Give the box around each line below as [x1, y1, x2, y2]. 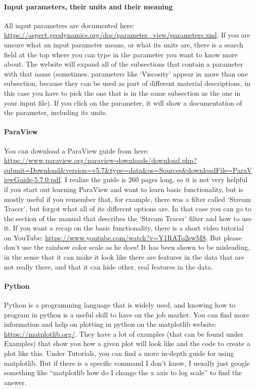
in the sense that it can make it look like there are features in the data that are [4, 252, 245, 262]
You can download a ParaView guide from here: [4, 145, 149, 156]
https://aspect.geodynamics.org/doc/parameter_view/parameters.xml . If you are [4, 30, 251, 40]
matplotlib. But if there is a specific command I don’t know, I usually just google [4, 357, 250, 368]
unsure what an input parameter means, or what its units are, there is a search [4, 39, 244, 49]
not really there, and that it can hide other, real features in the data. [4, 261, 213, 272]
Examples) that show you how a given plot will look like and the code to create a [4, 338, 251, 349]
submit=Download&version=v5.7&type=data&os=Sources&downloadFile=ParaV [4, 164, 252, 175]
